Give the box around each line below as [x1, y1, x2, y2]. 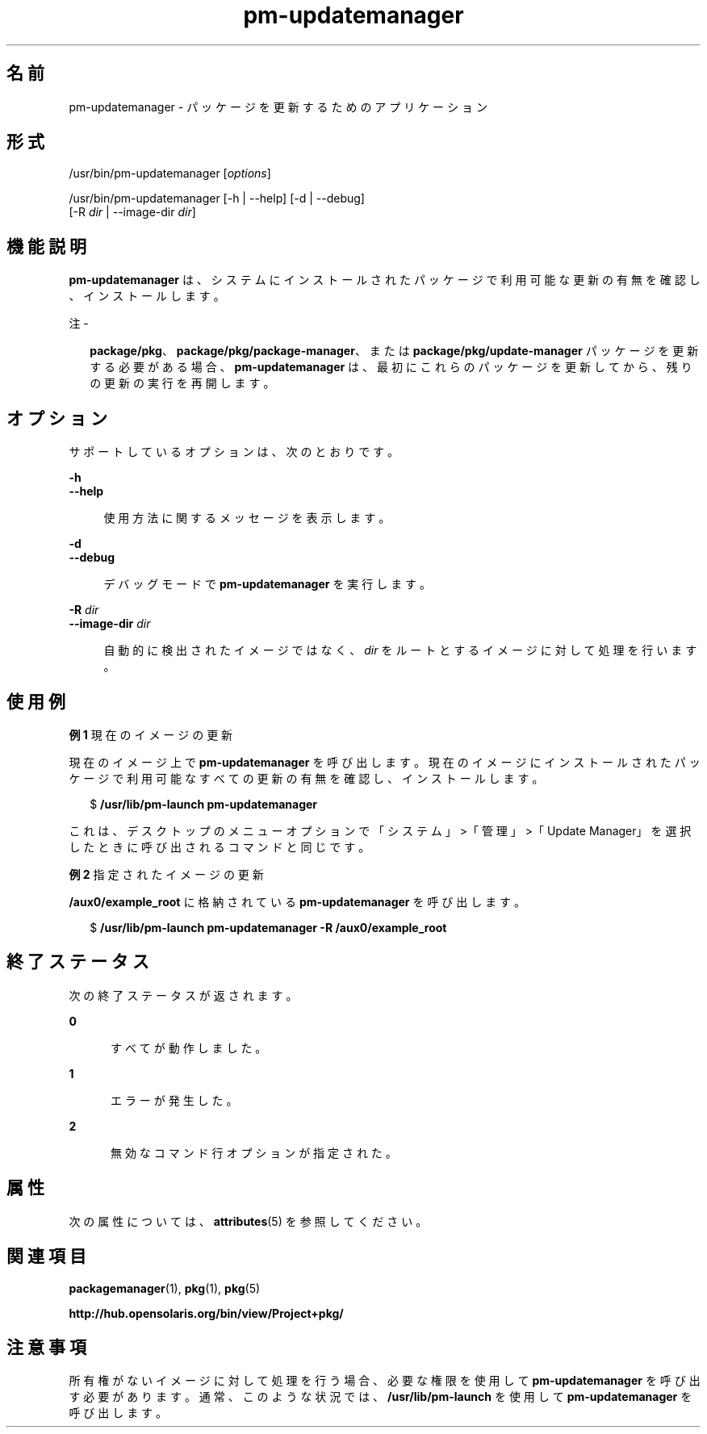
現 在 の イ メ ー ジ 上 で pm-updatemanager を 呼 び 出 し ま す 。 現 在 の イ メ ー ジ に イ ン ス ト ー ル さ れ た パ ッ [69, 755, 701, 769]
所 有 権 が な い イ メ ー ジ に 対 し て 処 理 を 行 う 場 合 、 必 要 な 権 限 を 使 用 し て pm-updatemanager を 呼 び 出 [69, 1373, 701, 1388]
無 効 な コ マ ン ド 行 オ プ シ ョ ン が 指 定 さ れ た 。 [111, 1145, 397, 1160]
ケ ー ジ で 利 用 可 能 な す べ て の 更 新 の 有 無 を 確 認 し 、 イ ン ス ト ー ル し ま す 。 [69, 771, 544, 785]
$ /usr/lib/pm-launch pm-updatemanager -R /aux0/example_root [90, 920, 447, 934]
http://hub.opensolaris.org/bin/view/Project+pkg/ [69, 1306, 344, 1320]
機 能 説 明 [6, 236, 86, 257]
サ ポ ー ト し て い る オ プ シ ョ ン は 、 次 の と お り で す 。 [69, 445, 400, 459]
